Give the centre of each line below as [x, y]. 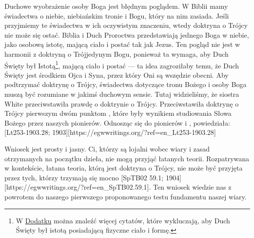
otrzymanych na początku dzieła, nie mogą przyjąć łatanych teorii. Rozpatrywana [127, 158]
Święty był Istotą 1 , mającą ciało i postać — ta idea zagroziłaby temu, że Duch [122, 65]
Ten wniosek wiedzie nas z [192, 187]
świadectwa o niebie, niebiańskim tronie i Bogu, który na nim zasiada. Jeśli [117, 15]
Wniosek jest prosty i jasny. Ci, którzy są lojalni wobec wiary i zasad [107, 148]
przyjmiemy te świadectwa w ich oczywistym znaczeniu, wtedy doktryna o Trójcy [126, 25]
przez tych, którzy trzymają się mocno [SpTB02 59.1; [84, 177]
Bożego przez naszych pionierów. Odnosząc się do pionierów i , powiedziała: [117, 122]
